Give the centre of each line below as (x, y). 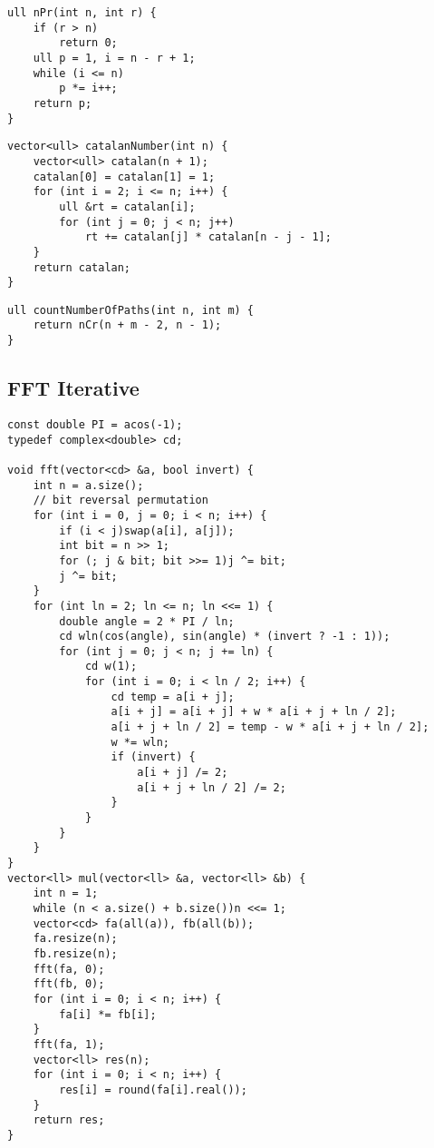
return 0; (88, 43)
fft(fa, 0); (69, 969)
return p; (63, 103)
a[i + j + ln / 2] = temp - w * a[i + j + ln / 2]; (270, 727)
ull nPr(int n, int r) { (82, 13)
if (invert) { (153, 757)
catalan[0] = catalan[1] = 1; (124, 177)
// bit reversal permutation (121, 500)
